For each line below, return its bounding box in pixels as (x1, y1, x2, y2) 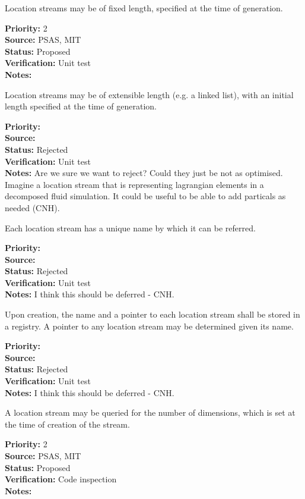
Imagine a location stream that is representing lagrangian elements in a (5, 178, 264, 190)
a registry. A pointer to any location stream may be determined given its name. (5, 319, 294, 332)
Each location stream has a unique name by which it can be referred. (5, 221, 256, 234)
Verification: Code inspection (5, 473, 117, 485)
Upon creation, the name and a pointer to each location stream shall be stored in (5, 308, 300, 321)
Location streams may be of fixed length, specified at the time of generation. (5, 2, 283, 14)
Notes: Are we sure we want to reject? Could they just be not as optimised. (5, 167, 283, 179)
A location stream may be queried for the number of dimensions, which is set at (5, 406, 296, 419)
